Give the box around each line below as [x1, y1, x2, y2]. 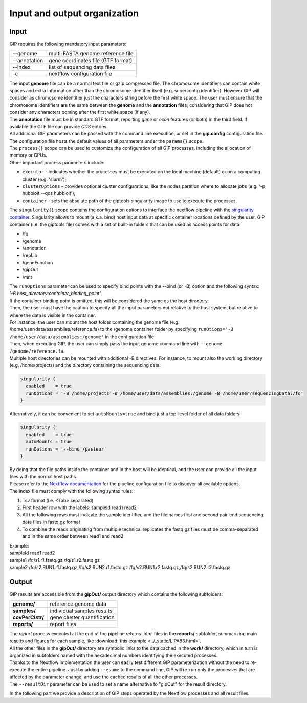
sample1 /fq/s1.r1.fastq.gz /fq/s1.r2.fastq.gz [9, 557, 100, 563]
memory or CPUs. [9, 152, 47, 159]
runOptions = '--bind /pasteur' [26, 446, 107, 452]
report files [50, 621, 77, 628]
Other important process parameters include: [9, 159, 105, 165]
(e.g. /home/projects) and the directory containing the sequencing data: [9, 362, 161, 368]
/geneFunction [22, 259, 53, 265]
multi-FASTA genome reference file [49, 50, 134, 57]
